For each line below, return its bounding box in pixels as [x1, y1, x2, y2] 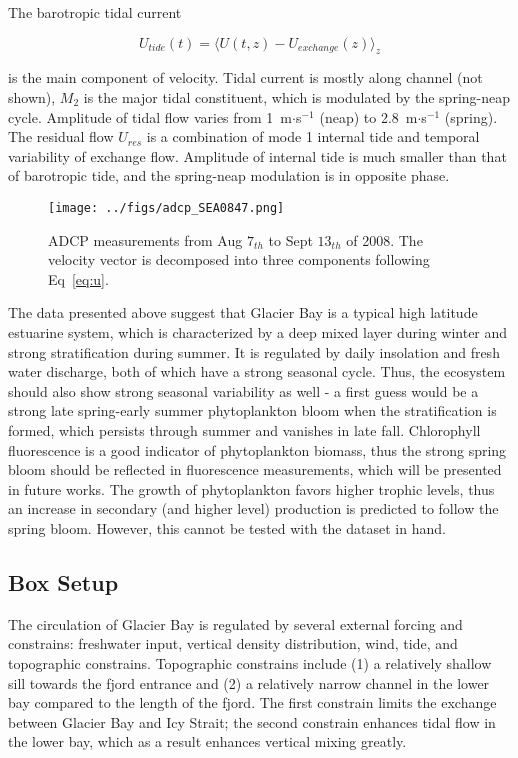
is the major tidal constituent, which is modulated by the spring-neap [83, 86, 510, 107]
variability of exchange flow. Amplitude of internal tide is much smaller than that [8, 145, 507, 166]
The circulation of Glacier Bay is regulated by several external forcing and [8, 613, 463, 634]
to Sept [268, 229, 313, 250]
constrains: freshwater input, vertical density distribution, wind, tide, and [8, 633, 458, 654]
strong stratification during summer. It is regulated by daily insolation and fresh [8, 341, 500, 362]
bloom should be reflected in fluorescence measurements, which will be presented [8, 459, 502, 480]
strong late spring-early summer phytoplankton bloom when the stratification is [8, 400, 497, 421]
